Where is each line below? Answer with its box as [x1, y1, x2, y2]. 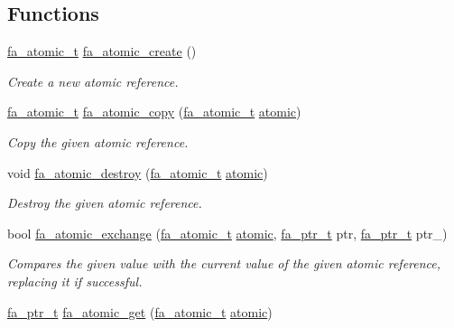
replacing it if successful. [7, 271, 143, 290]
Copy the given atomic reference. [7, 132, 189, 151]
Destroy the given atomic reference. [7, 193, 202, 212]
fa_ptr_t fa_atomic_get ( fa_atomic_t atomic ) [7, 302, 273, 321]
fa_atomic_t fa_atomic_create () [7, 42, 197, 61]
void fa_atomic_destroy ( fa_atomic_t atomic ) [7, 163, 268, 182]
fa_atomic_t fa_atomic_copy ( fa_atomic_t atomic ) [7, 102, 301, 121]
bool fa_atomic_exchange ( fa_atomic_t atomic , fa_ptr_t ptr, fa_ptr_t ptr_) [7, 223, 448, 242]
